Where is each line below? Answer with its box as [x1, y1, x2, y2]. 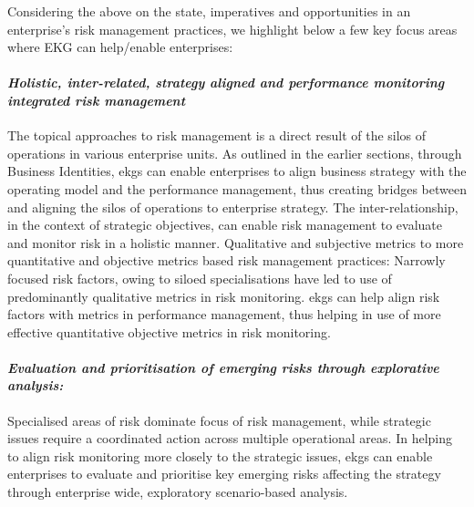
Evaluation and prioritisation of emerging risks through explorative [7, 357, 439, 377]
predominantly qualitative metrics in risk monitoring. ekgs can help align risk [7, 286, 440, 305]
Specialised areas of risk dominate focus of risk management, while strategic [7, 410, 431, 429]
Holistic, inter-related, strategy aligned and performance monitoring [7, 73, 445, 92]
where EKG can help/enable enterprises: [7, 37, 233, 57]
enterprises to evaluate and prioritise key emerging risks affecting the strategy [7, 464, 441, 483]
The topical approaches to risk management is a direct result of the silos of [7, 126, 427, 145]
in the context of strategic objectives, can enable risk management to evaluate [7, 215, 443, 234]
